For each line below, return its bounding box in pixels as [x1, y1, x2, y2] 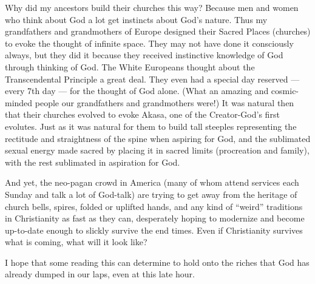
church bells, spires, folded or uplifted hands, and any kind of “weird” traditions [5, 200, 303, 212]
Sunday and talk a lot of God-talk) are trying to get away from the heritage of [5, 188, 297, 200]
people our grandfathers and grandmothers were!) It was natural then [35, 96, 294, 109]
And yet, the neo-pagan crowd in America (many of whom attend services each [5, 176, 299, 189]
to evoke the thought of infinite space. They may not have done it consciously [5, 36, 294, 49]
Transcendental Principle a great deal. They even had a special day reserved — [5, 72, 300, 85]
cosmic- [271, 84, 299, 97]
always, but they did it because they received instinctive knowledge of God [5, 49, 283, 61]
